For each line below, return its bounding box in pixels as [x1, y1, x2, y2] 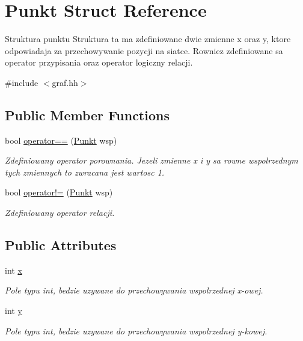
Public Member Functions [5, 105, 170, 124]
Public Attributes [5, 236, 117, 254]
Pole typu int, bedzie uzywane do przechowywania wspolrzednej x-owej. [5, 284, 263, 296]
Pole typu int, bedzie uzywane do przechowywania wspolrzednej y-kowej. [5, 324, 268, 337]
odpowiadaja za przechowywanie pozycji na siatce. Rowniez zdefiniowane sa [5, 44, 283, 57]
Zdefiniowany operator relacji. [5, 206, 115, 219]
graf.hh [52, 76, 78, 88]
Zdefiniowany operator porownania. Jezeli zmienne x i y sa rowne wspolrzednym [5, 154, 298, 167]
